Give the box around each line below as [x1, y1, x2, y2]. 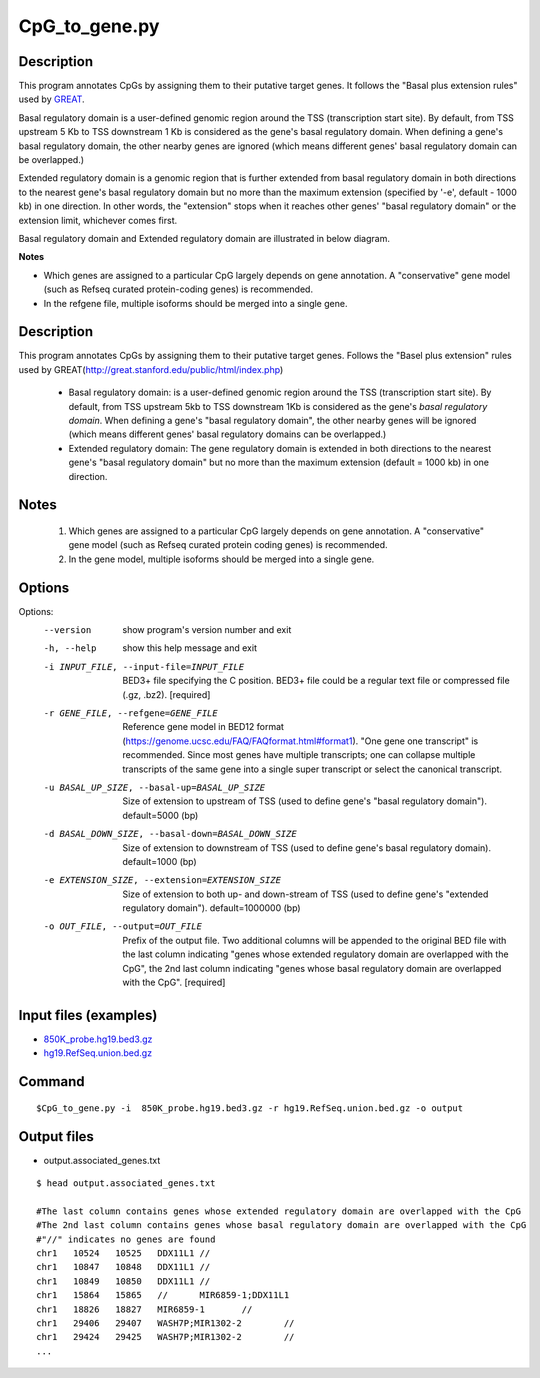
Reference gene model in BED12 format [122, 721, 285, 733]
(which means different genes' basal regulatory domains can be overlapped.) [68, 428, 387, 440]
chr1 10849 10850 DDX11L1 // [36, 1275, 211, 1287]
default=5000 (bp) [122, 809, 199, 821]
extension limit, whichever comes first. [18, 214, 178, 226]
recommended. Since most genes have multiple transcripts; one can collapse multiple [122, 749, 476, 761]
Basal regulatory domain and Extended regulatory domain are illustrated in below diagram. [18, 232, 390, 244]
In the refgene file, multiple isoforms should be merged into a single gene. [43, 297, 348, 309]
